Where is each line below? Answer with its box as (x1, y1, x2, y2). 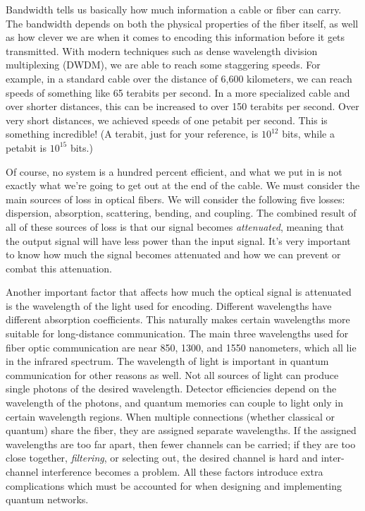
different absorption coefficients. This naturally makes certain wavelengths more (6, 312, 350, 327)
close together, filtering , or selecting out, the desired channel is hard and (6, 450, 318, 465)
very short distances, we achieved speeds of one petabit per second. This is (6, 112, 328, 127)
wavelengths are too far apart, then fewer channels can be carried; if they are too (6, 436, 356, 451)
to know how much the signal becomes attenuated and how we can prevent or (6, 247, 341, 262)
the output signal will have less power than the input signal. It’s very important (6, 233, 351, 248)
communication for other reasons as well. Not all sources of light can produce (6, 367, 339, 382)
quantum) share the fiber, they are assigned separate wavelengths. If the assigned (6, 423, 357, 438)
